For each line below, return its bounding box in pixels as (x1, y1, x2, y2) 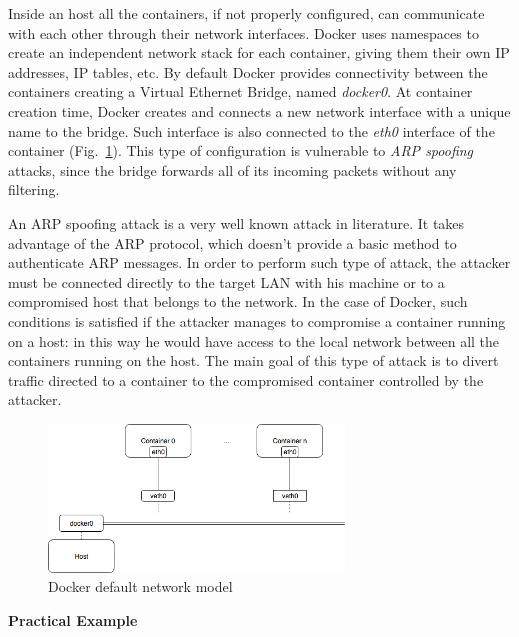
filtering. (8, 179, 60, 200)
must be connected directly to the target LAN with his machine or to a (8, 271, 445, 292)
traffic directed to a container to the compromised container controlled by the (8, 369, 484, 390)
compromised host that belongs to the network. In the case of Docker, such (8, 291, 468, 312)
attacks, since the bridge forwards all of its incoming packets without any (8, 159, 457, 180)
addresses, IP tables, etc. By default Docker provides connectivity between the (8, 61, 488, 82)
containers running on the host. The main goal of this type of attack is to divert (8, 350, 499, 371)
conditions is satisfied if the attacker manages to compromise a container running (8, 310, 506, 331)
